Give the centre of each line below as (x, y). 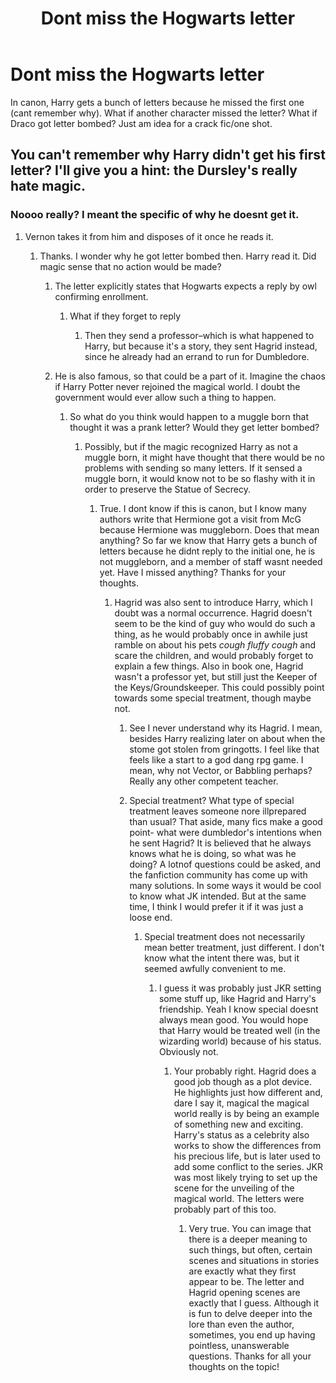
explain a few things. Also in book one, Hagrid (209, 666)
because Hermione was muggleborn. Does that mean (209, 529)
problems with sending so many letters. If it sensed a (193, 468)
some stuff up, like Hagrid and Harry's (237, 998)
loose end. (151, 917)
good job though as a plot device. (243, 1081)
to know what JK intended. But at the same (218, 896)
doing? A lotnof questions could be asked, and (225, 864)
